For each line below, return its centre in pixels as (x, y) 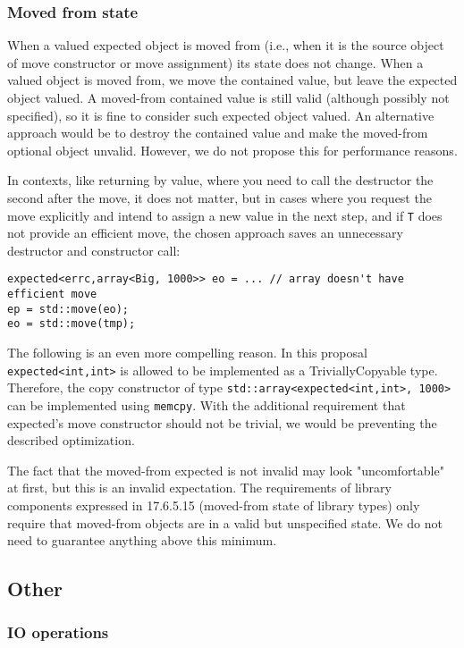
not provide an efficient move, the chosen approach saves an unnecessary (206, 233)
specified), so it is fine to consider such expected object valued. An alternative (221, 115)
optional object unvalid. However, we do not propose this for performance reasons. (232, 150)
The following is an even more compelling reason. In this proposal (187, 353)
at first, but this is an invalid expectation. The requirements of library (199, 488)
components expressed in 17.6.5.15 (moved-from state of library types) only (214, 505)
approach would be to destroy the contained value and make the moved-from (218, 133)
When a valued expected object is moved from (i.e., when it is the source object (226, 45)
